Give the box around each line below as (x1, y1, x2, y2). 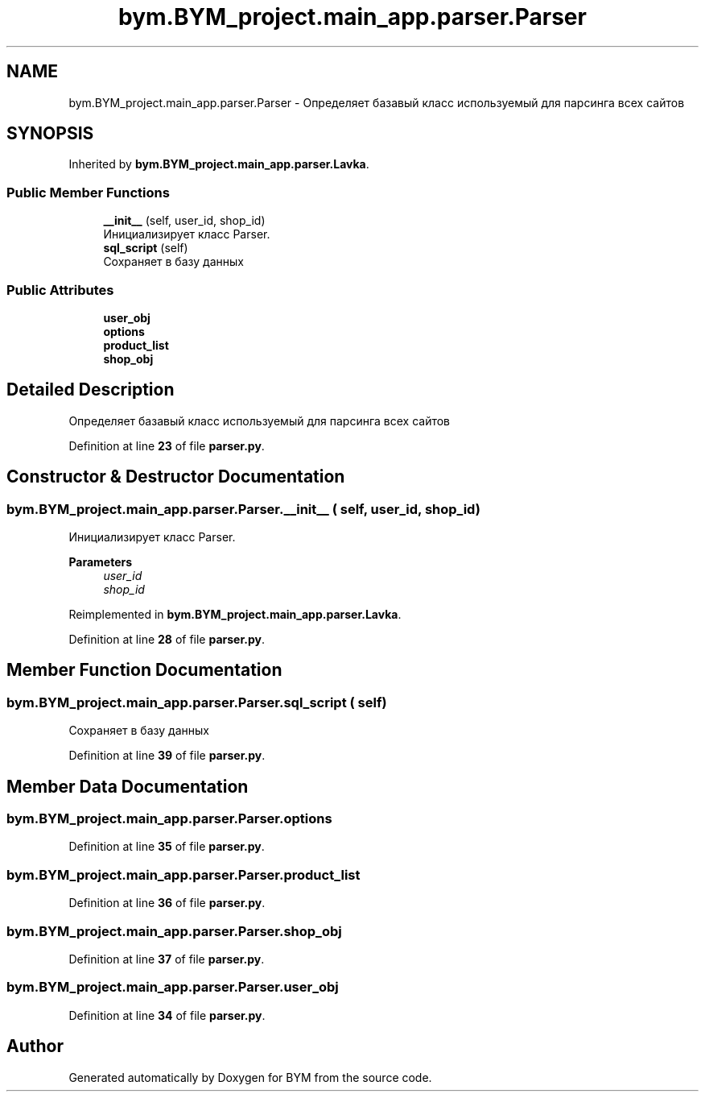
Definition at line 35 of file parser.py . (68, 839, 265, 854)
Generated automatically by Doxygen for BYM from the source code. (68, 1070, 432, 1084)
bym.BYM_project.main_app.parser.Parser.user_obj (6, 979, 339, 996)
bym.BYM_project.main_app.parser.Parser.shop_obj (6, 922, 342, 939)
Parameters (68, 555, 133, 569)
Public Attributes (6, 281, 114, 298)
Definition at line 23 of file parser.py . (68, 438, 265, 453)
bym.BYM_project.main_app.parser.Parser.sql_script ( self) (6, 694, 387, 711)
